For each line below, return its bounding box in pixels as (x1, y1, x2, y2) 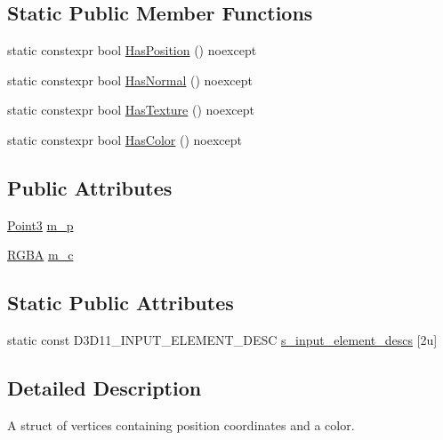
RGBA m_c (7, 245, 74, 264)
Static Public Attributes (7, 289, 234, 316)
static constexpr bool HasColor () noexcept (7, 130, 242, 148)
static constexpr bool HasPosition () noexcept (7, 41, 257, 60)
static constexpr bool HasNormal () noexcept (7, 70, 254, 89)
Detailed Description (7, 374, 202, 402)
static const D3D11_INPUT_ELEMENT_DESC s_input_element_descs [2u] (7, 331, 438, 349)
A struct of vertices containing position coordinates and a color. (7, 415, 355, 434)
